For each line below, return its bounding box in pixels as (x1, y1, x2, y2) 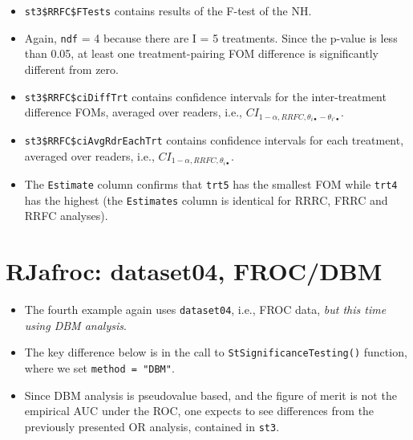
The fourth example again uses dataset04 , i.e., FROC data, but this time (24, 301, 387, 318)
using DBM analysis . (24, 316, 127, 333)
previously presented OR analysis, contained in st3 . (24, 418, 280, 434)
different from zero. (24, 60, 119, 77)
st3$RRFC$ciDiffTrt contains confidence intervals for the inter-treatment (24, 88, 387, 104)
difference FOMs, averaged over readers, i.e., (24, 104, 242, 120)
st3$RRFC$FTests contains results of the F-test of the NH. (24, 2, 312, 18)
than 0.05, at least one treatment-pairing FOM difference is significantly (24, 45, 379, 62)
